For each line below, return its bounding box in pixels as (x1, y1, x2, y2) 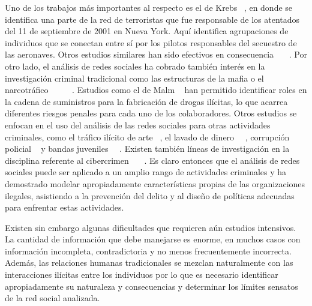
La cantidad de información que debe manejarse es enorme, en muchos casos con (5, 233, 301, 245)
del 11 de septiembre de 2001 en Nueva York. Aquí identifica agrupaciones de (5, 25, 289, 37)
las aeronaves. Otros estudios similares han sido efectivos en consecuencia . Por (5, 48, 307, 61)
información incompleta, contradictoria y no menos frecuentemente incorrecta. (5, 244, 292, 257)
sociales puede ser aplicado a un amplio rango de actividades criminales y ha (5, 166, 287, 178)
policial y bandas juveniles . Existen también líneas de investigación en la (5, 142, 290, 155)
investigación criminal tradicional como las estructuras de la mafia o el (5, 71, 264, 84)
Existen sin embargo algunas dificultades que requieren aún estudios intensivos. (5, 221, 296, 233)
